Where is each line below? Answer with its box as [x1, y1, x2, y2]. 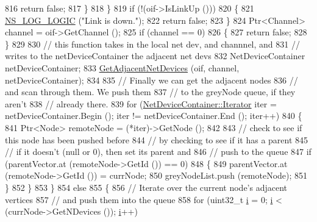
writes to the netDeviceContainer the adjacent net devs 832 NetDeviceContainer [5, 49, 305, 62]
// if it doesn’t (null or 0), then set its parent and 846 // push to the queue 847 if [5, 145, 312, 158]
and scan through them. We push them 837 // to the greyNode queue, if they [5, 85, 296, 98]
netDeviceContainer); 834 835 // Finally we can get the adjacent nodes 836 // [5, 73, 298, 86]
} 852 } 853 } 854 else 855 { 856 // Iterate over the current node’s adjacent [5, 181, 288, 193]
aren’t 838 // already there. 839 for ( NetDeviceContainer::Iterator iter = [5, 97, 277, 110]
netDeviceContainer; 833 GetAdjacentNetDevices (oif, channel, [5, 61, 240, 74]
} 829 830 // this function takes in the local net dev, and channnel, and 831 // [5, 37, 300, 50]
